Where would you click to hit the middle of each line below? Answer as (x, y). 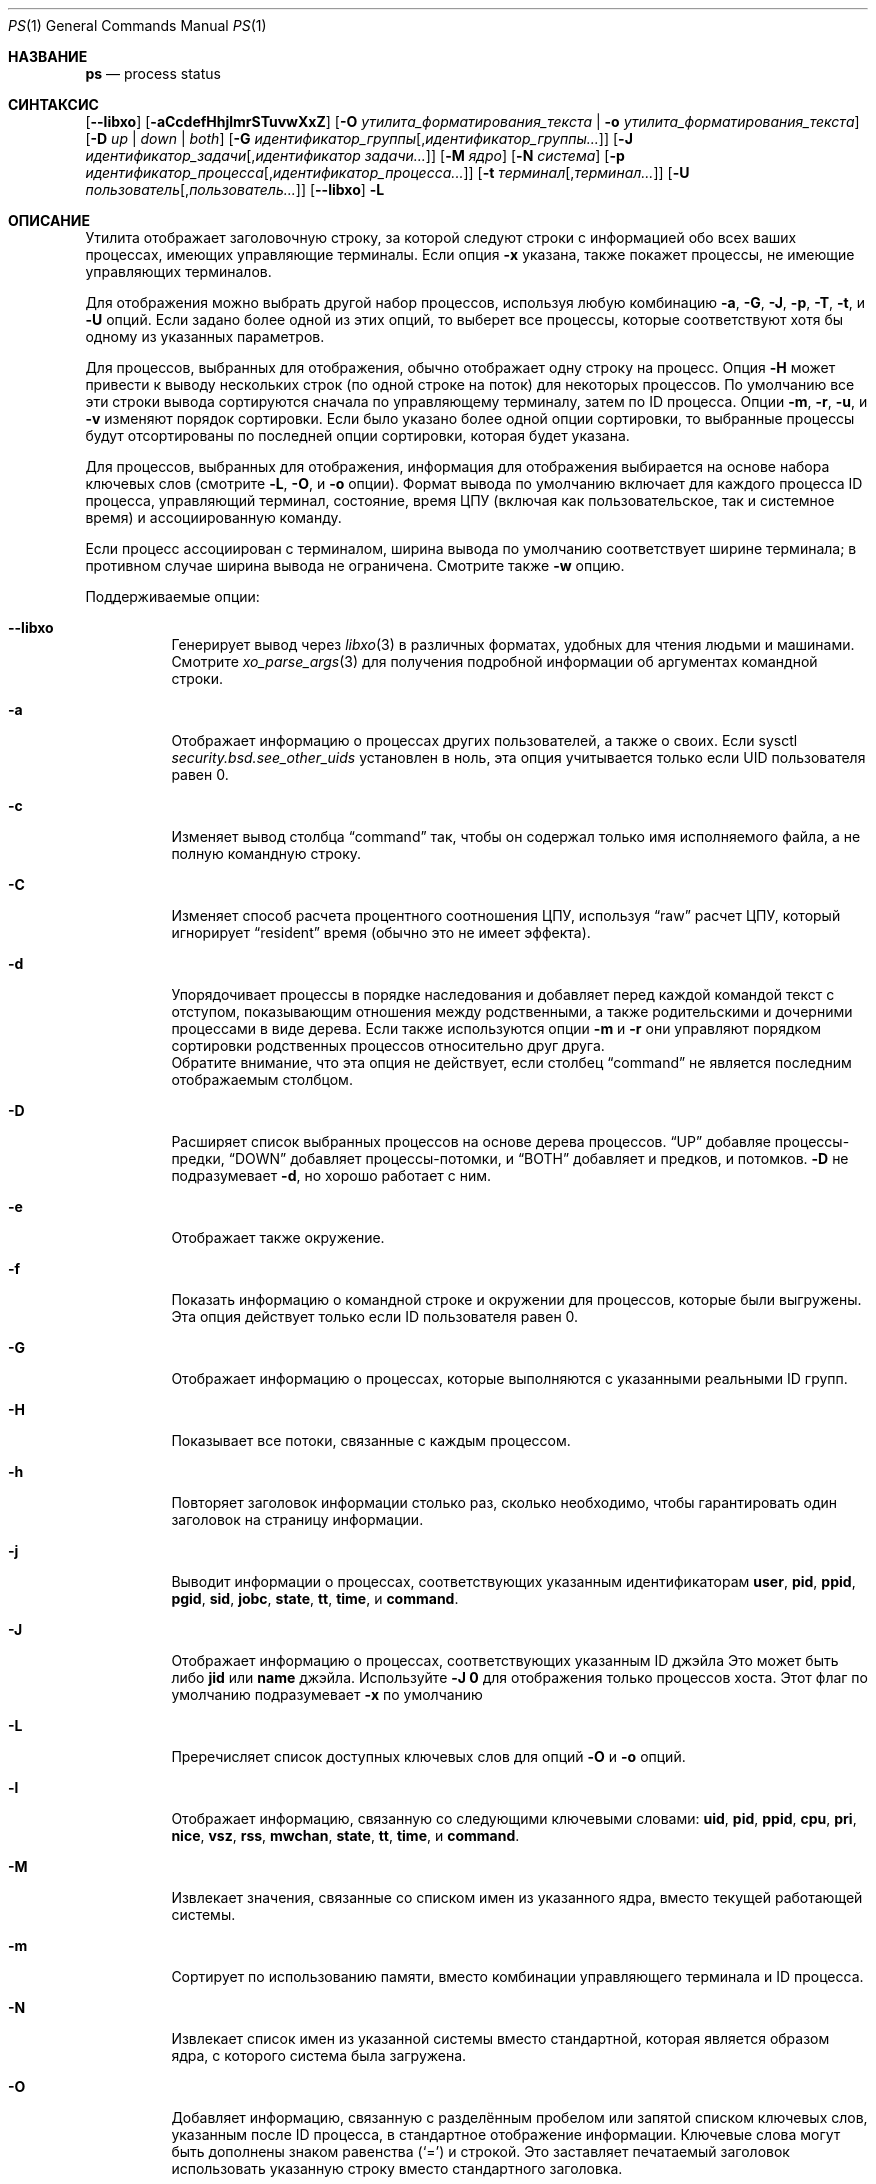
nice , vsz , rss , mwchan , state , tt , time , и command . (345, 1835)
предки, (198, 1158)
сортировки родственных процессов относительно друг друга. (388, 1045)
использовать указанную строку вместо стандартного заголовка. (397, 2168)
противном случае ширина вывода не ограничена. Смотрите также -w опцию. (355, 565)
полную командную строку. (266, 853)
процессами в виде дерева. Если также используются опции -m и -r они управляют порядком (496, 1028)
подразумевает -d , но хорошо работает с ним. (331, 1175)
